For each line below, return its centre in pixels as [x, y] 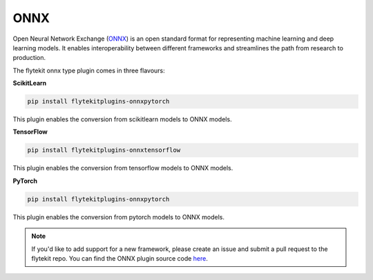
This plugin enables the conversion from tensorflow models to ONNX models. [123, 168]
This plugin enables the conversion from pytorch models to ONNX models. [118, 217]
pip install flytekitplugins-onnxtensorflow [104, 150]
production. [29, 58]
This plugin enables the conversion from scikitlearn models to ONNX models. [122, 119]
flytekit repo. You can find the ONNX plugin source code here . [120, 258]
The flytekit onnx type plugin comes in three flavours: [89, 70]
